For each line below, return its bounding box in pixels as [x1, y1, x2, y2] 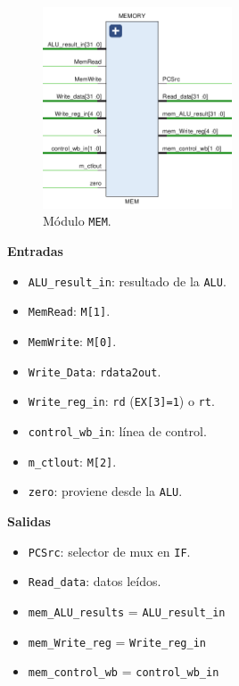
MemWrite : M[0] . [28, 332, 117, 351]
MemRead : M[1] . [28, 302, 111, 320]
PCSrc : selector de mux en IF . [28, 541, 191, 560]
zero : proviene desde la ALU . [28, 482, 183, 500]
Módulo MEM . [43, 211, 111, 230]
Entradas [7, 242, 63, 260]
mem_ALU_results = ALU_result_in [28, 601, 226, 620]
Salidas [7, 511, 51, 530]
